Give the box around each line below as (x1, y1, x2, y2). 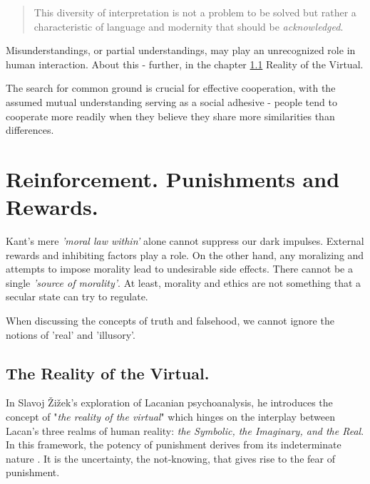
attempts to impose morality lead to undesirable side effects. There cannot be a (6, 261, 353, 276)
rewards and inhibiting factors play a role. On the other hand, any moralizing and (6, 247, 364, 262)
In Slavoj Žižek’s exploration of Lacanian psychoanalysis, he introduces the (6, 395, 333, 410)
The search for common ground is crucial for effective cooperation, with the (6, 80, 336, 95)
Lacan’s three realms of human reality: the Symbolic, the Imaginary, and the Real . (6, 423, 364, 438)
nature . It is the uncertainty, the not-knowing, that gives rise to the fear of (6, 451, 336, 465)
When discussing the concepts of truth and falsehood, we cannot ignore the (6, 313, 334, 328)
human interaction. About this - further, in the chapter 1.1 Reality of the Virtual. (6, 56, 364, 71)
